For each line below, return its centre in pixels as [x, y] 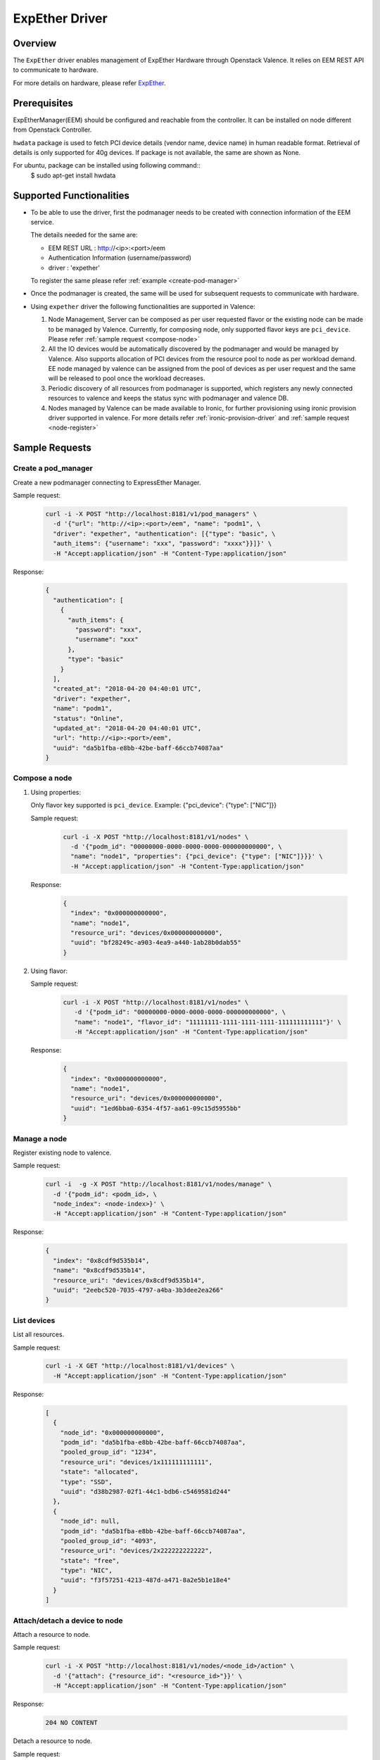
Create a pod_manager [53, 468]
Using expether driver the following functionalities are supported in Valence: [143, 306]
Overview [35, 43]
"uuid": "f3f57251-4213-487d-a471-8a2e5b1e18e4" [146, 1580]
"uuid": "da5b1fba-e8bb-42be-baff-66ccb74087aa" [139, 748]
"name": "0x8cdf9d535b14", [100, 1270]
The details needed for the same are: [84, 235]
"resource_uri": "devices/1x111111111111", [136, 1462]
